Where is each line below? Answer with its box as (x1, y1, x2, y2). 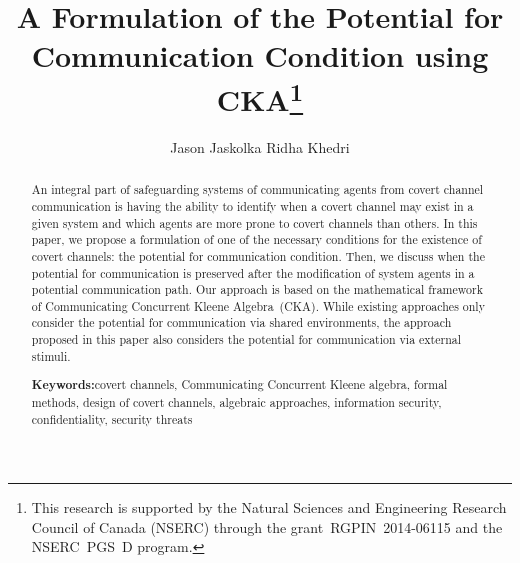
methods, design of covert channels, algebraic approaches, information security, (31, 393, 442, 410)
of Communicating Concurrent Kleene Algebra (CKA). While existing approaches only (31, 297, 485, 314)
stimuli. (31, 347, 71, 364)
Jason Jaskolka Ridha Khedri (170, 136, 350, 157)
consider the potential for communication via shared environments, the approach (31, 314, 452, 331)
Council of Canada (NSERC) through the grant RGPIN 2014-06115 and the (31, 516, 503, 537)
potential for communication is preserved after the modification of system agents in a (31, 264, 475, 281)
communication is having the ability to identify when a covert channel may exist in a (31, 197, 474, 214)
